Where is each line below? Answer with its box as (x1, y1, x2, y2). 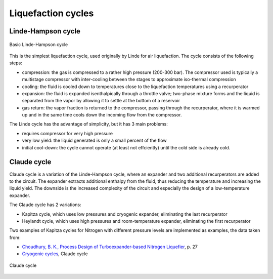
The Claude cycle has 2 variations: (9, 202, 81, 208)
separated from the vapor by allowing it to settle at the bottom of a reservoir (22, 98, 180, 104)
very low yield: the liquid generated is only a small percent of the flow (22, 137, 167, 144)
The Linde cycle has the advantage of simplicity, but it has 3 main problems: (9, 121, 168, 127)
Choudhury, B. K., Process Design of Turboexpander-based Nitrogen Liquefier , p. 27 (22, 244, 198, 250)
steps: (9, 60, 22, 66)
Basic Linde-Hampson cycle (9, 41, 68, 48)
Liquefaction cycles (9, 8, 94, 19)
